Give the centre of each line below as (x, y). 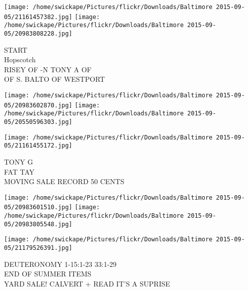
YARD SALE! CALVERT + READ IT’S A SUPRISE (87, 283)
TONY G (19, 161)
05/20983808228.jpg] (38, 33)
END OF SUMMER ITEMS (48, 274)
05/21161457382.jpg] (38, 17)
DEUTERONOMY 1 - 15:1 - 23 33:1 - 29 (60, 264)
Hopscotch (20, 59)
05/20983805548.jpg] (38, 224)
